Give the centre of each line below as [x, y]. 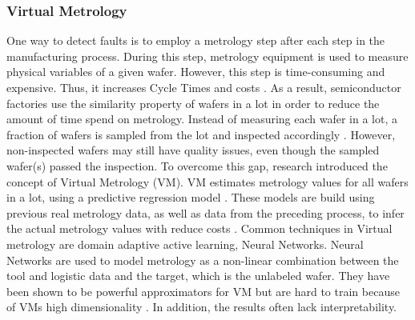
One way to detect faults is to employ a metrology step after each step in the [196, 40]
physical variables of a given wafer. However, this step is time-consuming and [196, 72]
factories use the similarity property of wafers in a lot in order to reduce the [193, 103]
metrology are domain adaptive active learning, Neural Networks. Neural [185, 244]
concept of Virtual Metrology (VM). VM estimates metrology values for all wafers [207, 181]
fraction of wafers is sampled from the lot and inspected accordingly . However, [201, 134]
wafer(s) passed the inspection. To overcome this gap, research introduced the [197, 165]
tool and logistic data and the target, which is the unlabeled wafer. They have [198, 276]
